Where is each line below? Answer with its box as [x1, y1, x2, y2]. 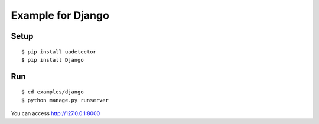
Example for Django [11, 9, 109, 22]
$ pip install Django [21, 56, 84, 63]
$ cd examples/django [21, 89, 84, 95]
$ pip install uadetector [21, 48, 97, 55]
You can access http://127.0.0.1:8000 [11, 110, 100, 117]
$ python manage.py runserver [21, 97, 109, 103]
